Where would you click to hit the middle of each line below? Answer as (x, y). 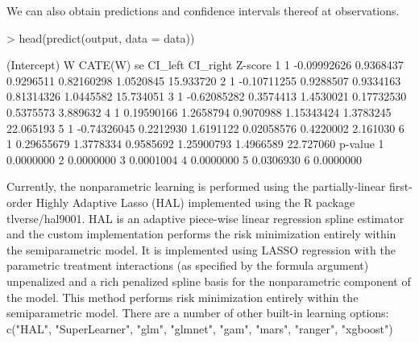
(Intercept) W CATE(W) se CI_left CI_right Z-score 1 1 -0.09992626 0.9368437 (205, 65)
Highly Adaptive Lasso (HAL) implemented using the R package (195, 202)
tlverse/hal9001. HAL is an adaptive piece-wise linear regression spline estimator (205, 218)
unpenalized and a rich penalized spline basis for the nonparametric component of (209, 281)
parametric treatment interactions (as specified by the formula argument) (188, 265)
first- (401, 186)
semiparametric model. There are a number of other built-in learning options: (198, 313)
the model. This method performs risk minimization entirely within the (183, 297)
